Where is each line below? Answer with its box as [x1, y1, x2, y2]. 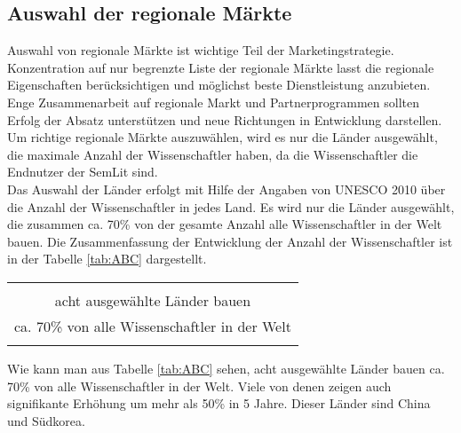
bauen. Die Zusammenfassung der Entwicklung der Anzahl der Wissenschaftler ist [7, 232, 453, 250]
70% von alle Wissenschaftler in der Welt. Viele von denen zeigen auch [7, 376, 392, 395]
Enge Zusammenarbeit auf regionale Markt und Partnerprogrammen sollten [7, 92, 420, 111]
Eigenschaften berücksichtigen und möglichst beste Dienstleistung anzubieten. [7, 75, 431, 94]
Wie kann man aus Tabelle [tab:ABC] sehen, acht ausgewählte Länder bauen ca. [7, 358, 445, 377]
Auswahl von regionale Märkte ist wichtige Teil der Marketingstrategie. [7, 41, 394, 59]
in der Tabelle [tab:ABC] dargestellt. [7, 249, 207, 268]
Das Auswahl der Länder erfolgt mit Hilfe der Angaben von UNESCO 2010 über [7, 179, 446, 198]
